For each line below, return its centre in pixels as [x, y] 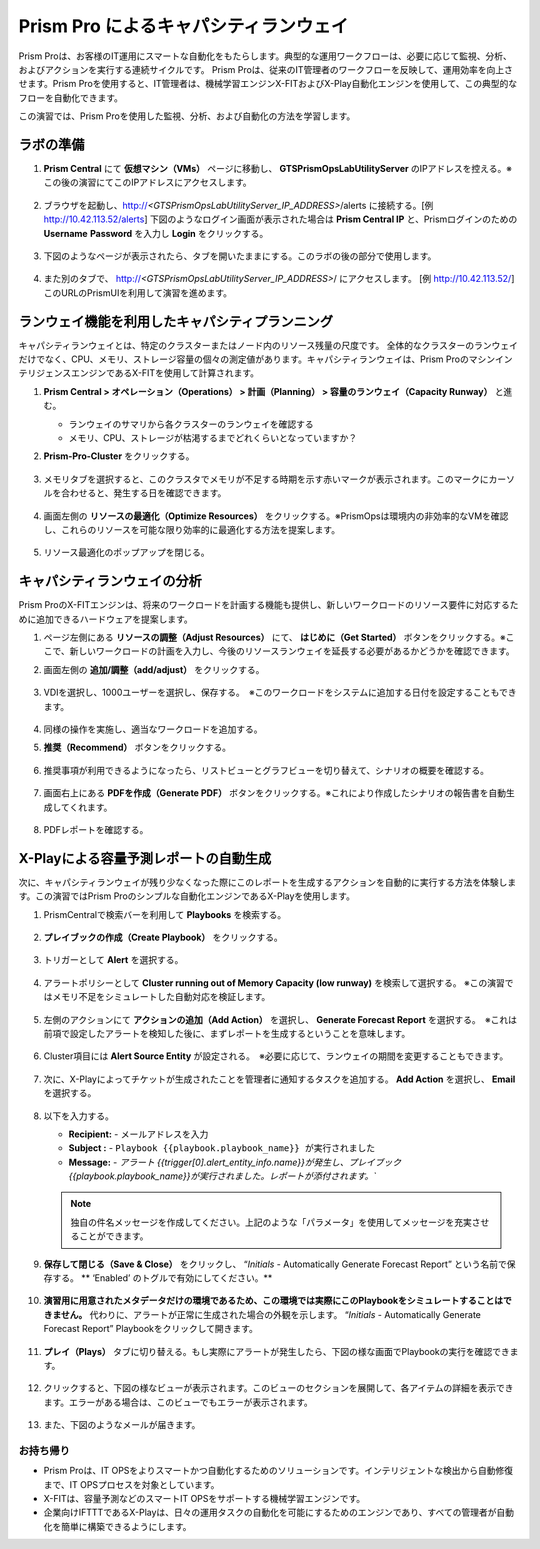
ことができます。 [113, 1236]
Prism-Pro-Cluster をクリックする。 [119, 456]
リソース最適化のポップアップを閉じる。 [126, 552]
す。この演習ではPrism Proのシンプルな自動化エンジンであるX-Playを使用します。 [186, 896]
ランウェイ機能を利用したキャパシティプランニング [176, 321]
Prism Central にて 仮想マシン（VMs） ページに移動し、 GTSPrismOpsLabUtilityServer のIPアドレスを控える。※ [277, 169]
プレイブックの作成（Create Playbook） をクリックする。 [163, 937]
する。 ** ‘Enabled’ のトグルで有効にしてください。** [162, 1278]
